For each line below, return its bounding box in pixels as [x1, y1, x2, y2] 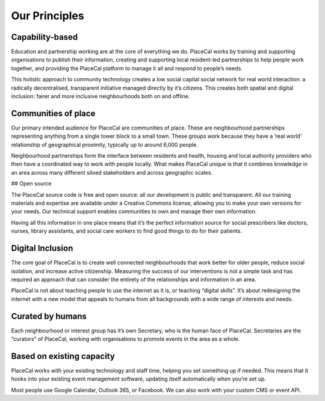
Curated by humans [11, 311, 87, 322]
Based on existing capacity [11, 351, 116, 361]
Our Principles [11, 9, 84, 22]
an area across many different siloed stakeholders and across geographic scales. [11, 169, 213, 176]
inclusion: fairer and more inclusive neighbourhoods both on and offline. [11, 93, 190, 100]
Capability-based [11, 32, 78, 42]
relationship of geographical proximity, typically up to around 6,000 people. [11, 141, 198, 148]
